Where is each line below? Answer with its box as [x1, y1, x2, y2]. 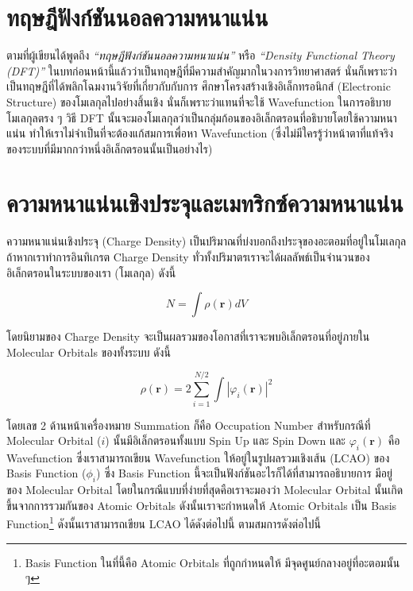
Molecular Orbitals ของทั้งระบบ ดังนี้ [6, 343, 171, 360]
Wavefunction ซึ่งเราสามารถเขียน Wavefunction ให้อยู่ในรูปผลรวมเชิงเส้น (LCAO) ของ [6, 449, 390, 465]
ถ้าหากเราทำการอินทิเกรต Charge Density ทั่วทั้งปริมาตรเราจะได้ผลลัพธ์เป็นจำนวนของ [6, 249, 370, 265]
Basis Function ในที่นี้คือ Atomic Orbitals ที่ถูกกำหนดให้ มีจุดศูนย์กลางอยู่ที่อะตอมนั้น [25, 554, 400, 570]
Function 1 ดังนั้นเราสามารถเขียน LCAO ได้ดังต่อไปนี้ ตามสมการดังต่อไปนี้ [6, 513, 322, 532]
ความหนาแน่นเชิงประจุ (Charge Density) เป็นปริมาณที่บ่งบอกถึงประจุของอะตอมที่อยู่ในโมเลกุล [6, 233, 407, 249]
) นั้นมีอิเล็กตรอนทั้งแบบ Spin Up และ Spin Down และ [105, 432, 345, 449]
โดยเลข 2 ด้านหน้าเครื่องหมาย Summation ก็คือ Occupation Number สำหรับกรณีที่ [6, 416, 371, 433]
